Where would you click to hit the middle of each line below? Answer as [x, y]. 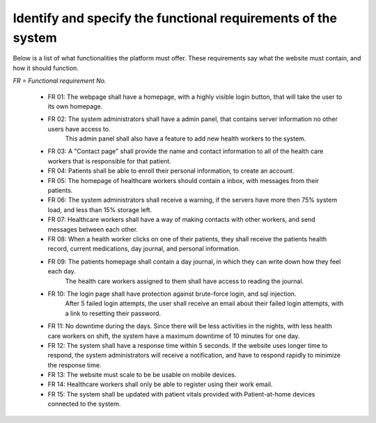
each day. [62, 271]
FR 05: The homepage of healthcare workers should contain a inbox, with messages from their [183, 180]
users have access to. [79, 129]
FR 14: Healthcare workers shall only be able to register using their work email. [160, 384]
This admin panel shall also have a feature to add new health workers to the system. [186, 138]
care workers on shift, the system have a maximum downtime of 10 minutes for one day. [174, 336]
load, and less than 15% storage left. [100, 209]
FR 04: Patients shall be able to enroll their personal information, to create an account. [171, 171]
